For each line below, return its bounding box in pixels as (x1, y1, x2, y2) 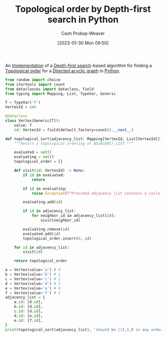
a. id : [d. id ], (14, 299, 43, 305)
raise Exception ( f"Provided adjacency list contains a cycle (31, 191, 161, 196)
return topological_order (14, 258, 68, 263)
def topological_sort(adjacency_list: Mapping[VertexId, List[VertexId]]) (5, 136, 163, 142)
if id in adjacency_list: (23, 209, 77, 214)
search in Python (47, 14, 119, 25)
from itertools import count (5, 82, 65, 87)
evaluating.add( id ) (23, 199, 63, 205)
